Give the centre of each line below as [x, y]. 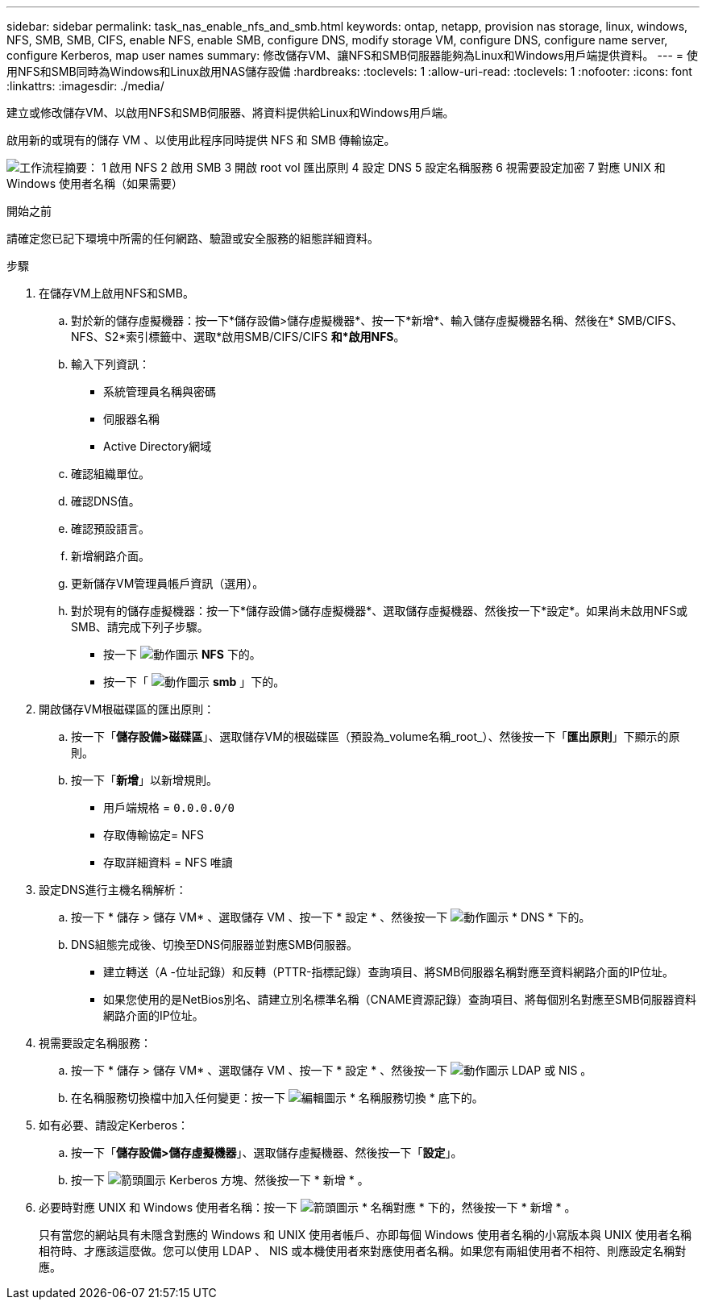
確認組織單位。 [110, 474]
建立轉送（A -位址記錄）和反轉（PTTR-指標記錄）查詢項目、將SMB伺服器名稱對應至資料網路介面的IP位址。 [388, 972]
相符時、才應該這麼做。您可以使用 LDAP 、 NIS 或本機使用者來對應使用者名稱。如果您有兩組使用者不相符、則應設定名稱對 [363, 1251]
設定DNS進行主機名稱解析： [113, 890]
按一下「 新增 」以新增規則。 [144, 780]
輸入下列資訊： [110, 364]
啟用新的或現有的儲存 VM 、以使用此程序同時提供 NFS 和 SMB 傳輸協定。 [201, 140]
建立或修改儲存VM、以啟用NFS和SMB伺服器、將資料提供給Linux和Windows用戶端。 [230, 112]
